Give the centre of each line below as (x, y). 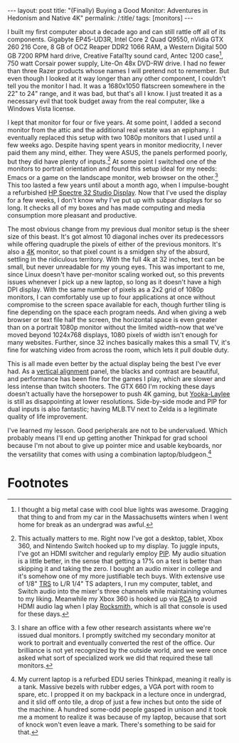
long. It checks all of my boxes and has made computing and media (106, 208)
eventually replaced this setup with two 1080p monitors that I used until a (115, 137)
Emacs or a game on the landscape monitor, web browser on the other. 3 (113, 177)
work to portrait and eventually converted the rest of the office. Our (116, 643)
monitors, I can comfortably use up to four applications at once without (111, 296)
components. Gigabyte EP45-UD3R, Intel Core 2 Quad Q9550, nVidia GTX (116, 39)
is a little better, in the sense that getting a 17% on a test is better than (120, 561)
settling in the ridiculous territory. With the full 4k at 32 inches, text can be (116, 259)
